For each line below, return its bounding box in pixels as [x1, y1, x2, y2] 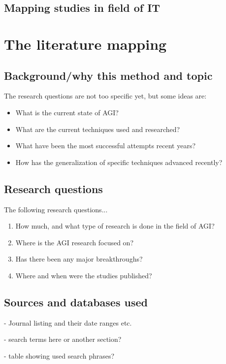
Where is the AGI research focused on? [15, 237, 133, 247]
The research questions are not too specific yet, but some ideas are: [4, 91, 207, 101]
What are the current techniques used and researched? [15, 124, 180, 134]
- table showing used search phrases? [4, 350, 115, 361]
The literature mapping [4, 33, 167, 54]
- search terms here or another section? [4, 334, 122, 344]
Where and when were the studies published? [15, 270, 152, 280]
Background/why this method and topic [4, 67, 213, 83]
